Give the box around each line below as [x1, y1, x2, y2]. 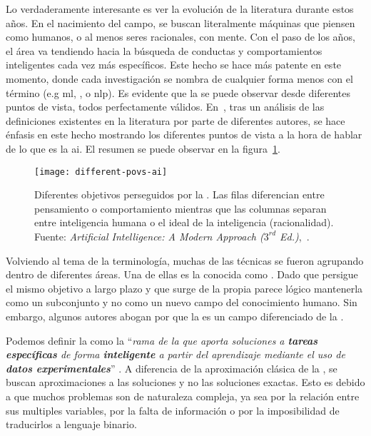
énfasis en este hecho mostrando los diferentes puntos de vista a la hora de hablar [6, 127, 362, 142]
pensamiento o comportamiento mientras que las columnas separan [34, 201, 327, 216]
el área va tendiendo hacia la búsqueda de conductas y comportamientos [6, 43, 322, 58]
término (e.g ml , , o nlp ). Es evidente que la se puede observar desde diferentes [6, 85, 350, 100]
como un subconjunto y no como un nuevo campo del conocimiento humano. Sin [6, 295, 357, 310]
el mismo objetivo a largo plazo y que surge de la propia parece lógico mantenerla [6, 280, 363, 295]
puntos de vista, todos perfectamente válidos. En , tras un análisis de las [6, 99, 325, 114]
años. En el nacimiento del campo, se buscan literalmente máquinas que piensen [6, 15, 355, 30]
